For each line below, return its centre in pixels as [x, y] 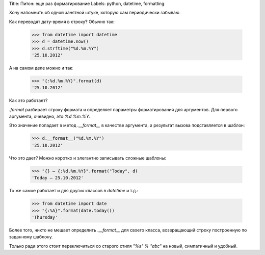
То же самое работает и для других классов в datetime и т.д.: [74, 191]
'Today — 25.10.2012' [58, 178]
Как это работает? [28, 101]
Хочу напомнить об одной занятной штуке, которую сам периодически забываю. [95, 13]
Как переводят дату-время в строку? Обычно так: [62, 22]
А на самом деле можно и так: [41, 68]
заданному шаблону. [31, 237]
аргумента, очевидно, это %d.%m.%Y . [50, 116]
